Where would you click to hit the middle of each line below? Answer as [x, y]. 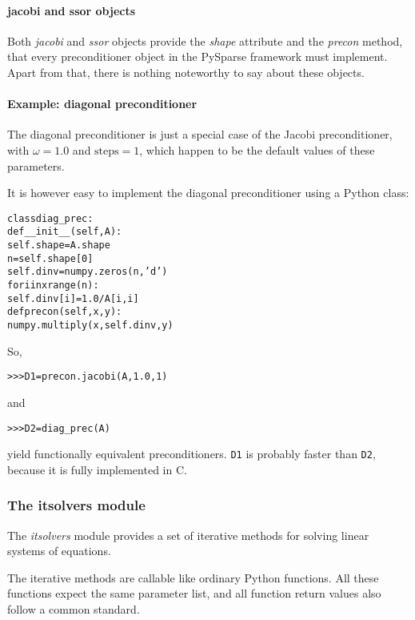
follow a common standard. [74, 609]
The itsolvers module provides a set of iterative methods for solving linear [188, 535]
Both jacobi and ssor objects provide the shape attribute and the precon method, [205, 40]
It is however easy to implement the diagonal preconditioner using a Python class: [208, 193]
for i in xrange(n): [53, 286]
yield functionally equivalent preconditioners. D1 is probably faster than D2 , [192, 454]
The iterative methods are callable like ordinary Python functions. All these [193, 577]
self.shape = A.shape [59, 246]
